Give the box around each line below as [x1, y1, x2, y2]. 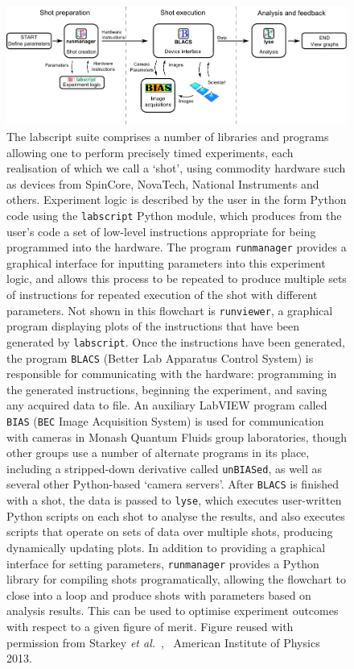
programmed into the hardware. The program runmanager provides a [6, 239, 347, 256]
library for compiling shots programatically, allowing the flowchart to [6, 571, 346, 588]
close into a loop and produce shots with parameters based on [6, 586, 311, 603]
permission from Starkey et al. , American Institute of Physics [6, 634, 320, 650]
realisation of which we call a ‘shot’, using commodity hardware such [6, 160, 346, 177]
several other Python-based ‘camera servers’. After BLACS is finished [6, 476, 340, 492]
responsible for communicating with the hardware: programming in [6, 365, 337, 382]
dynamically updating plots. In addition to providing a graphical [6, 538, 326, 555]
